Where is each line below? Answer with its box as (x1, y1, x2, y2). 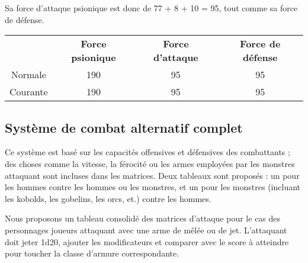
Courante (9, 85, 48, 99)
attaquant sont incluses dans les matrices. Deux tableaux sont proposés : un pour (5, 169, 300, 181)
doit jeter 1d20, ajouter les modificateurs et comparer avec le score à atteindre (5, 235, 289, 248)
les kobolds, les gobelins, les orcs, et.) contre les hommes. (5, 192, 211, 204)
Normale (11, 68, 46, 82)
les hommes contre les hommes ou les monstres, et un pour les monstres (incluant (5, 181, 300, 193)
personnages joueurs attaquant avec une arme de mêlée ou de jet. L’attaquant (5, 223, 287, 236)
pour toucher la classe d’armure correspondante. (5, 247, 179, 259)
